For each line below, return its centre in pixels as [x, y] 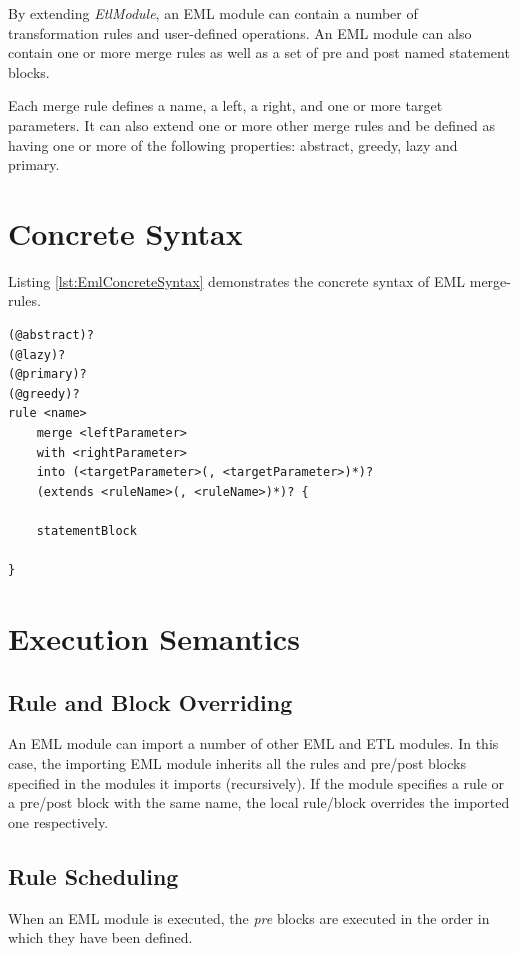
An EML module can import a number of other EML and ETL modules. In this [253, 743]
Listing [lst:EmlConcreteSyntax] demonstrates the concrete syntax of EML [237, 280]
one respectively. [58, 821]
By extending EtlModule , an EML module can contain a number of [213, 13]
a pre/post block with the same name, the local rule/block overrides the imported [259, 802]
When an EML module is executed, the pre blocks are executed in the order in [249, 917]
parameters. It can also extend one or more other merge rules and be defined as [252, 124]
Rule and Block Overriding [150, 701]
